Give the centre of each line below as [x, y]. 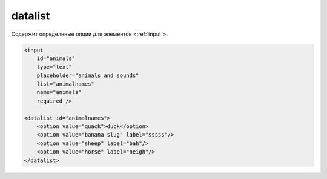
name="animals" [59, 92]
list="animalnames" [66, 84]
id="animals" [56, 58]
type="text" [54, 67]
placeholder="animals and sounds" [88, 75]
